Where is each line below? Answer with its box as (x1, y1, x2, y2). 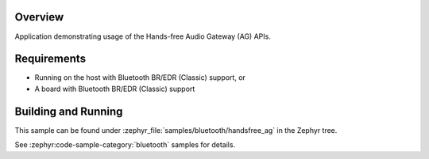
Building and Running (14, 104, 123, 118)
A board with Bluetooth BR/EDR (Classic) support (34, 84, 195, 93)
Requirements (14, 52, 87, 66)
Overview (14, 10, 64, 24)
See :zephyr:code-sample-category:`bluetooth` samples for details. (14, 140, 236, 150)
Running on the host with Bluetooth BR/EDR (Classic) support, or (34, 73, 246, 82)
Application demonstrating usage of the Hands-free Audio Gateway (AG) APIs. (14, 32, 272, 41)
